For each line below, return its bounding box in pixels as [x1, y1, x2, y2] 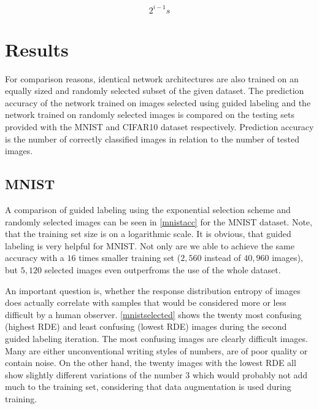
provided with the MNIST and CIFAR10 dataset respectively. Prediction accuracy [5, 120, 314, 133]
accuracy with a [5, 251, 64, 264]
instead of [204, 251, 241, 264]
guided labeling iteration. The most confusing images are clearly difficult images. [5, 332, 308, 345]
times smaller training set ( [79, 251, 181, 264]
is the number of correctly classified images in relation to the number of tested [5, 132, 300, 145]
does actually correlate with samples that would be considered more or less [5, 296, 286, 309]
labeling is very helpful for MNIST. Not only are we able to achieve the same [5, 239, 294, 252]
